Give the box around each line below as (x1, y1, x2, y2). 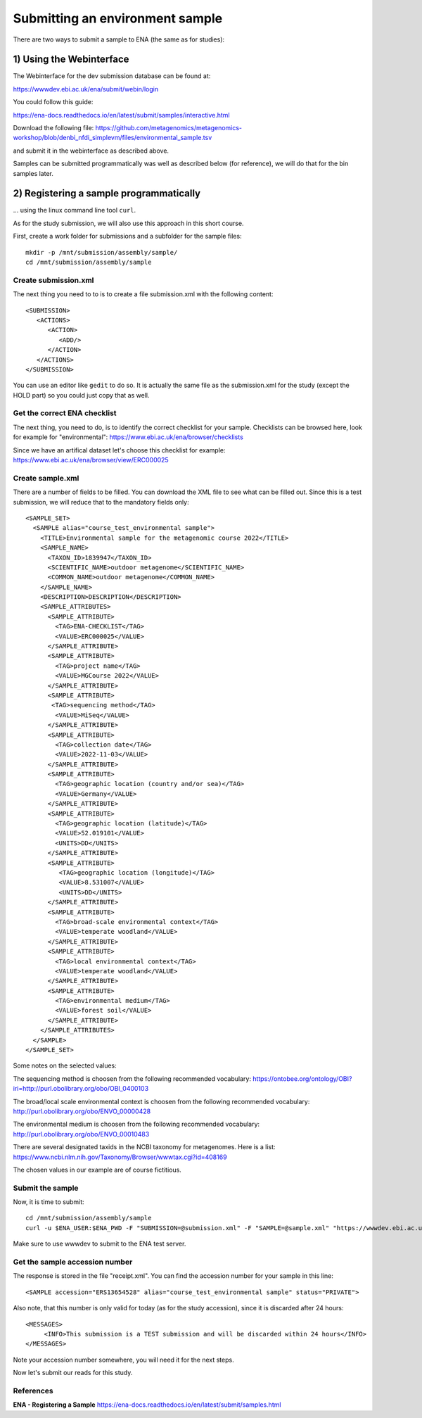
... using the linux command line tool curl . (13, 206, 136, 215)
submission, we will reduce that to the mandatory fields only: (13, 498, 189, 506)
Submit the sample (13, 1183, 79, 1193)
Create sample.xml (13, 473, 79, 483)
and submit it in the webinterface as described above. (13, 146, 169, 155)
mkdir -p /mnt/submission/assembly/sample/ (25, 248, 178, 256)
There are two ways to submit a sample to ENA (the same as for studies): (13, 35, 225, 44)
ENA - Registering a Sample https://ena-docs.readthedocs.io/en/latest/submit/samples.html (13, 1400, 281, 1409)
